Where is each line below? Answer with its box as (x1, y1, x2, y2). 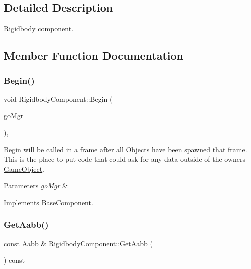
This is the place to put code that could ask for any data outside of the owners (4, 154, 246, 164)
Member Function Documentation (4, 48, 184, 63)
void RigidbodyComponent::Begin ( (4, 93, 113, 104)
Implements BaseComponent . (4, 197, 93, 207)
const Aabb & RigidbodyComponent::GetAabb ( (4, 238, 153, 248)
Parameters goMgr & (4, 180, 68, 191)
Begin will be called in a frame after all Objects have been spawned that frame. (4, 144, 247, 154)
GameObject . (4, 163, 45, 174)
